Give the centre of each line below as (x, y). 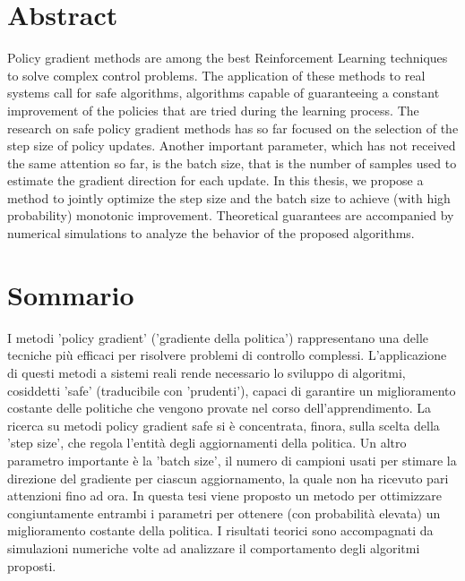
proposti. (32, 565)
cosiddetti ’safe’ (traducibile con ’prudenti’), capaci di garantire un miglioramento (232, 390)
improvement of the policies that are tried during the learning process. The (213, 110)
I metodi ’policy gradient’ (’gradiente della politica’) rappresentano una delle (218, 337)
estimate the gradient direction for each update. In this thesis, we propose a (215, 180)
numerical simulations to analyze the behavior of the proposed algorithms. (211, 233)
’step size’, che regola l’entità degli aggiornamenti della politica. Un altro (207, 443)
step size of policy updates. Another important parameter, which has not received (232, 145)
